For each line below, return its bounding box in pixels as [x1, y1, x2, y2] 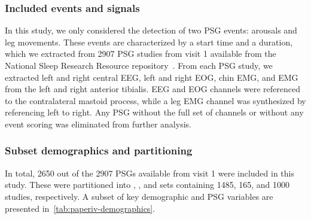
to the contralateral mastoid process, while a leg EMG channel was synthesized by [5, 94, 306, 107]
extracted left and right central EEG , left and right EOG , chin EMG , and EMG [5, 71, 298, 83]
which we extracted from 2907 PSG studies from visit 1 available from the [5, 47, 276, 60]
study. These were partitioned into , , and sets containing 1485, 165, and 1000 [5, 178, 289, 191]
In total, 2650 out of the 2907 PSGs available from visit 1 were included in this [5, 166, 294, 179]
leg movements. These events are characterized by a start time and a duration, [5, 35, 293, 48]
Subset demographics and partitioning [5, 143, 193, 158]
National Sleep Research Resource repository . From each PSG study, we [5, 59, 273, 71]
